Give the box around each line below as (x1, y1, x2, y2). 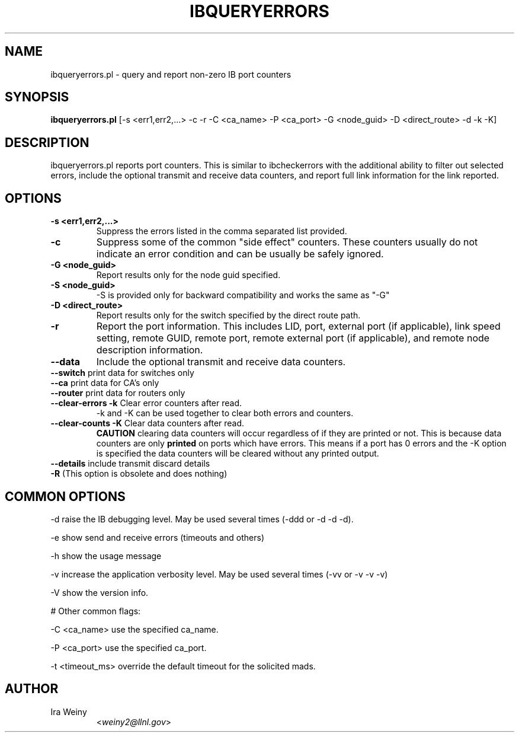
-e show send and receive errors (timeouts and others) (50, 532, 265, 543)
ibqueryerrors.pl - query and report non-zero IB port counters (50, 69, 291, 79)
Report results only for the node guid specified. (96, 270, 281, 280)
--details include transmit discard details (50, 458, 210, 469)
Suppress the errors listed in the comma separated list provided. (96, 226, 347, 237)
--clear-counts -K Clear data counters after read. (50, 418, 245, 429)
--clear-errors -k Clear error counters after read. (50, 398, 242, 409)
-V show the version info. (50, 587, 149, 598)
